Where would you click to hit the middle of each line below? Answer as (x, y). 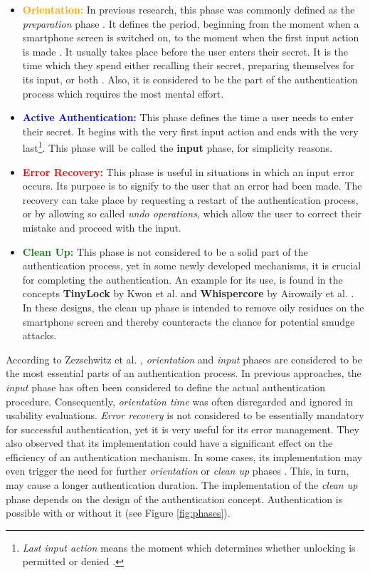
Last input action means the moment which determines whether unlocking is (189, 547)
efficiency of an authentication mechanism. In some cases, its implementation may (184, 456)
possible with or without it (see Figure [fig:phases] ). (118, 513)
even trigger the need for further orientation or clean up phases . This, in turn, (178, 471)
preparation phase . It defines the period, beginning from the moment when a (191, 23)
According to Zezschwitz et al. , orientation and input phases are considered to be (184, 359)
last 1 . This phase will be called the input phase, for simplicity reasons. (178, 146)
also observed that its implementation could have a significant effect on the (169, 443)
